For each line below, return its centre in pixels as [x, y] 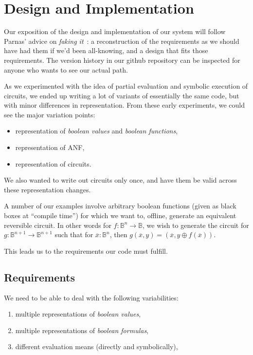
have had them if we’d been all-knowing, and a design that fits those [106, 50]
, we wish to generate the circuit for [196, 225]
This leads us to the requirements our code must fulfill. [86, 251]
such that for [74, 234]
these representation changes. [47, 189]
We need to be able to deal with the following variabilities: [91, 297]
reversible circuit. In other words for [58, 225]
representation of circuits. [53, 163]
